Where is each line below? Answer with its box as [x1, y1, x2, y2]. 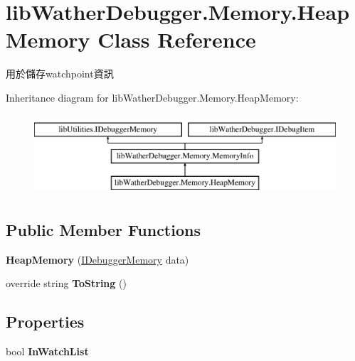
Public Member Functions [6, 218, 201, 240]
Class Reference [97, 25, 256, 54]
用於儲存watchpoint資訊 [6, 66, 114, 81]
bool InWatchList [6, 344, 89, 359]
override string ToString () [6, 276, 127, 291]
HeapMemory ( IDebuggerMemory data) [6, 252, 189, 266]
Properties [6, 311, 85, 333]
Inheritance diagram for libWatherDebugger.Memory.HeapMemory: [6, 90, 299, 104]
